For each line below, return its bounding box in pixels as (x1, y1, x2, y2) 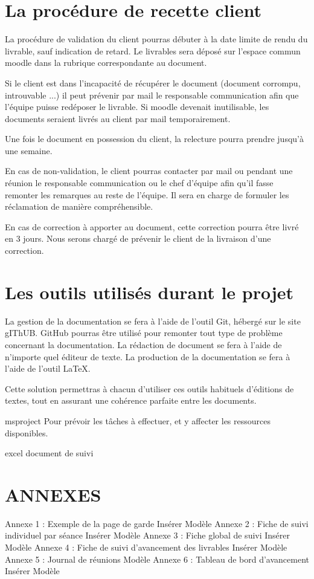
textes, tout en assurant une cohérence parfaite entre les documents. (5, 394, 257, 407)
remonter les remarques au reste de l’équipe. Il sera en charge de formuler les (5, 188, 289, 201)
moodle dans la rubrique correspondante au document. (5, 56, 207, 69)
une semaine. (5, 144, 53, 157)
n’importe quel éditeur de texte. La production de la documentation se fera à (5, 350, 290, 363)
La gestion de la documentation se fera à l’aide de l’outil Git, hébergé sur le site (5, 314, 301, 327)
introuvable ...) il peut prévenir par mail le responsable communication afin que (5, 88, 299, 101)
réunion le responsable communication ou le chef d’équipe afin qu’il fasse (5, 176, 274, 189)
